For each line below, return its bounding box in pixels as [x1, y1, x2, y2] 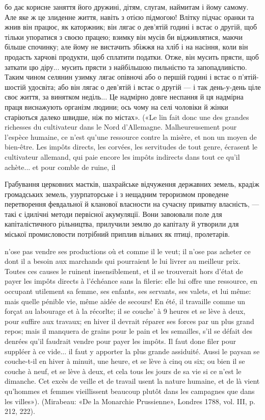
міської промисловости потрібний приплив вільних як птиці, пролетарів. [5, 229, 230, 239]
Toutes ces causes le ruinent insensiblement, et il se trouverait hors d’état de [5, 265, 243, 276]
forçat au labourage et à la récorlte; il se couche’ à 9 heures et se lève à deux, [5, 306, 246, 316]
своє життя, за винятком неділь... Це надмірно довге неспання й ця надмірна [5, 91, 244, 102]
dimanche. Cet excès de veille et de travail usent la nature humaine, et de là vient [5, 376, 260, 386]
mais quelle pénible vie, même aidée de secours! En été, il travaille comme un [5, 295, 246, 306]
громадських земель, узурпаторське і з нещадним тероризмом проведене [5, 188, 229, 199]
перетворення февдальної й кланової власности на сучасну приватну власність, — [5, 199, 259, 209]
